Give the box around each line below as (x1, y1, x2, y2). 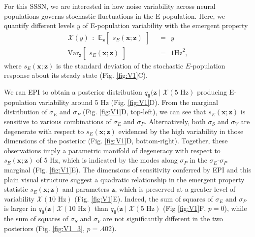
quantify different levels (4, 20, 75, 31)
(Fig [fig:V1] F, (162, 203, 206, 213)
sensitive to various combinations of (4, 116, 111, 127)
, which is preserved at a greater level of (115, 184, 236, 194)
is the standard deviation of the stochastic (56, 60, 183, 70)
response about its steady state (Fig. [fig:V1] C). (4, 70, 148, 80)
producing (196, 87, 227, 97)
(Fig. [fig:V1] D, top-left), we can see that (82, 106, 206, 117)
